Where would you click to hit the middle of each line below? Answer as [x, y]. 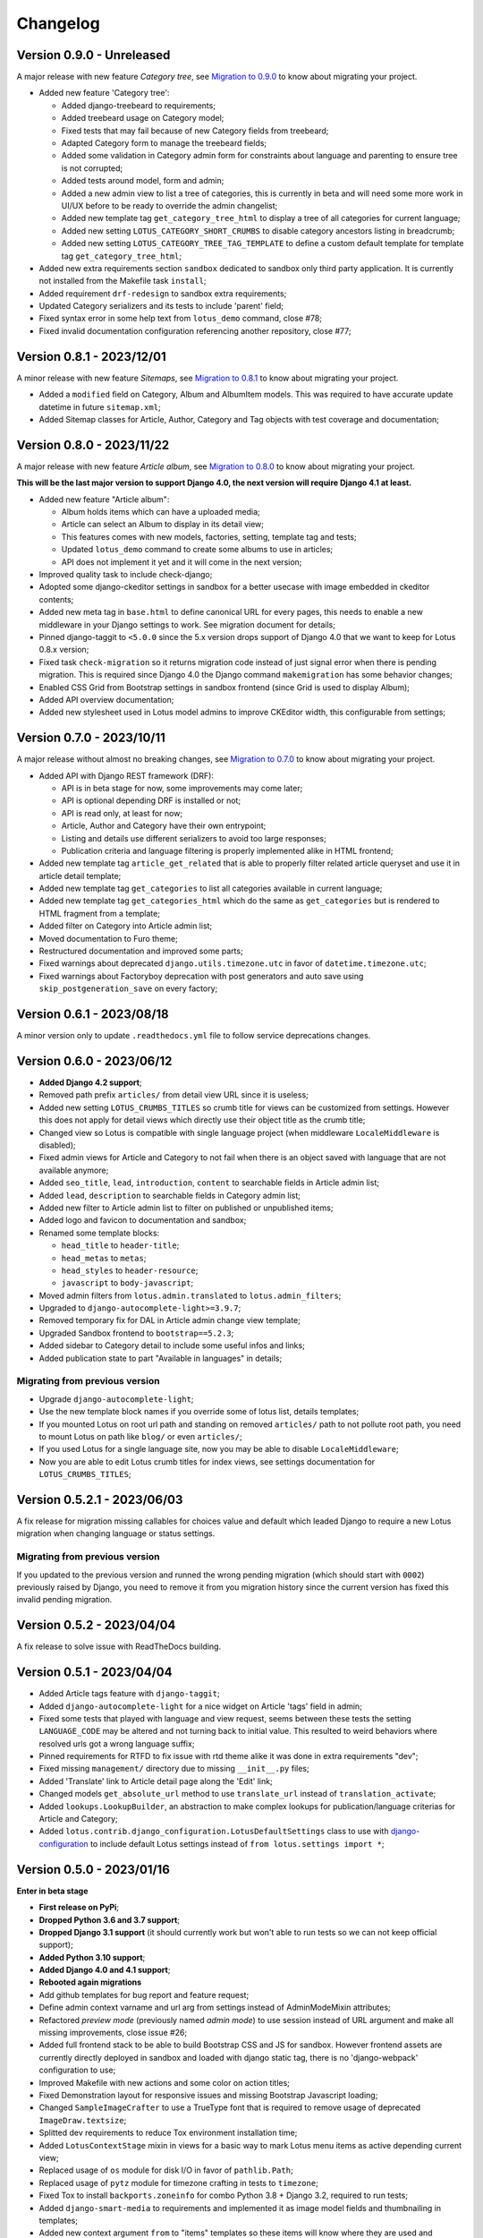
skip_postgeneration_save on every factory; [128, 988]
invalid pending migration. [64, 1600]
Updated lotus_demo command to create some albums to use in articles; [197, 550]
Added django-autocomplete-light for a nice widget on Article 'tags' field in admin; [200, 1706]
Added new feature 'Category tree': [104, 93]
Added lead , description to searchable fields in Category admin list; [170, 1195]
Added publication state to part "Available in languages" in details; [161, 1358]
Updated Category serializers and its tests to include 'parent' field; [161, 306]
